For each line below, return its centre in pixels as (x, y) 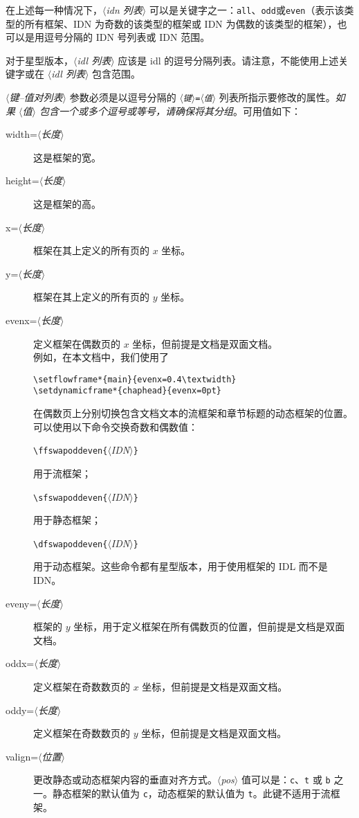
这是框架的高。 (67, 204)
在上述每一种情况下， (54, 10)
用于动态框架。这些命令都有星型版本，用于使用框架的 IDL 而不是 (181, 566)
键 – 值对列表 (36, 97)
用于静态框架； (67, 520)
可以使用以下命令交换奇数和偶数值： (116, 426)
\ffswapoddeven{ (71, 451)
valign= (22, 756)
